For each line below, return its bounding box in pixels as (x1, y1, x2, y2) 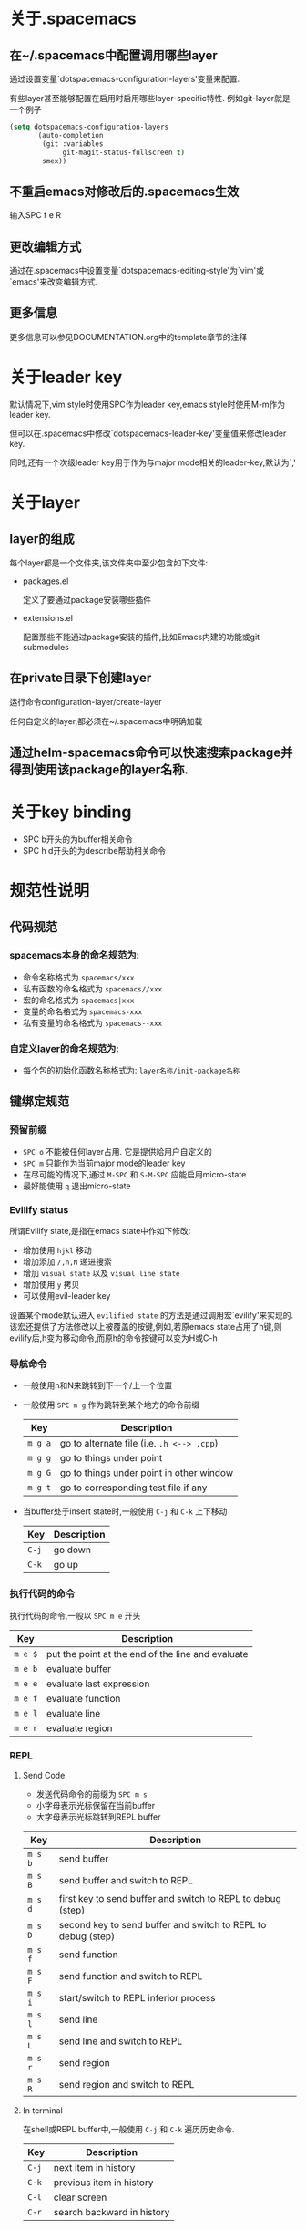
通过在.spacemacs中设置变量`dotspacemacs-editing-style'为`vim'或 (9, 265, 265, 275)
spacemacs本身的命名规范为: (9, 949, 140, 962)
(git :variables (42, 139, 104, 149)
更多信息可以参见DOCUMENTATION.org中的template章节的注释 (9, 331, 248, 342)
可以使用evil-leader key (22, 1291, 111, 1302)
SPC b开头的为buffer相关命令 (22, 834, 134, 845)
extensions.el (22, 612, 73, 623)
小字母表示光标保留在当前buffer (36, 1800, 156, 1810)
